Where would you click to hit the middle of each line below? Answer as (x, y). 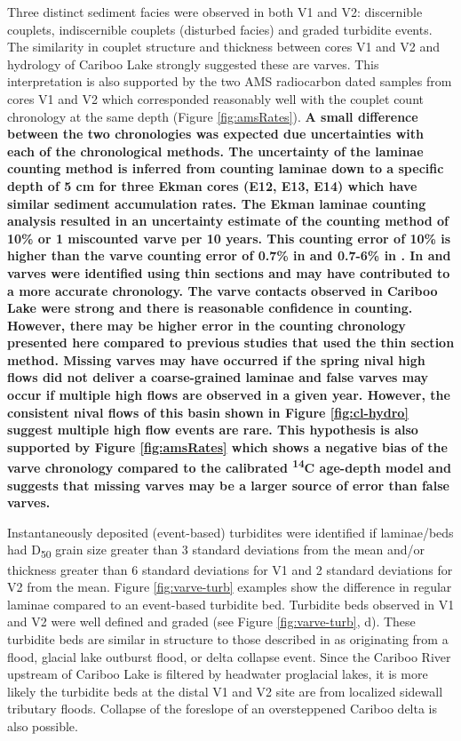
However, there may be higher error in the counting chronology (207, 325)
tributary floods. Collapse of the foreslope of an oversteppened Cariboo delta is (223, 709)
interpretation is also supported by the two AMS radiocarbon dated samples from (230, 81)
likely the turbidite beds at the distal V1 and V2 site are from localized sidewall (225, 691)
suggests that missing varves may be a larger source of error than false (228, 485)
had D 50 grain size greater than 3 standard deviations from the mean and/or (216, 551)
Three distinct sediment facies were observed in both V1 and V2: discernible (215, 12)
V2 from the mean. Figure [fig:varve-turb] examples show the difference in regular (230, 587)
